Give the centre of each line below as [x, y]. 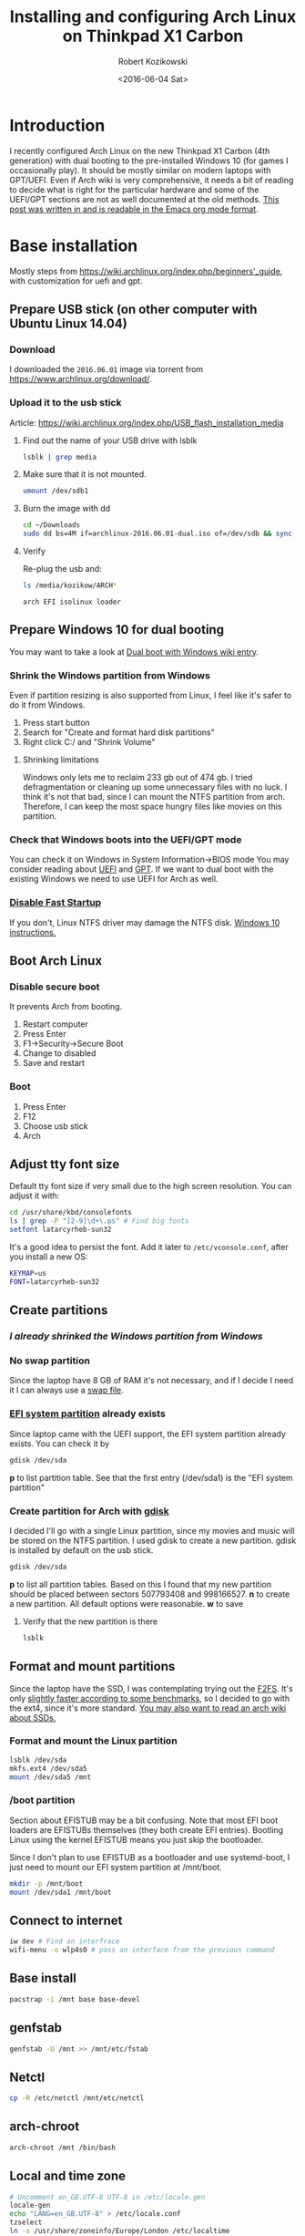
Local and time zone [67, 2176]
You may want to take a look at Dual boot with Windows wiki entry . [134, 652]
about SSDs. [33, 1717]
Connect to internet [66, 1920]
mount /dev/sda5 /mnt [51, 1777]
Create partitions [59, 1310]
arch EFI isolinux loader [71, 602]
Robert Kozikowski [153, 61]
